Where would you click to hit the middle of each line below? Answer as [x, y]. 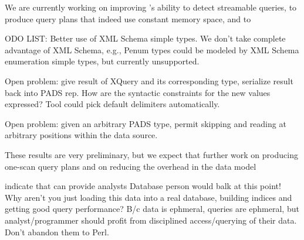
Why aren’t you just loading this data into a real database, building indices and [148, 197]
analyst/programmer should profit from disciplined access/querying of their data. [151, 220]
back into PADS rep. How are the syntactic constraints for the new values [138, 92]
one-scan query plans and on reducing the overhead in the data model [131, 166]
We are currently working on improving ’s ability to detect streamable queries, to [151, 7]
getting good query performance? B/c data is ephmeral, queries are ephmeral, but [152, 209]
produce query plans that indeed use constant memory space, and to [128, 18]
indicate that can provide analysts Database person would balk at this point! [143, 186]
